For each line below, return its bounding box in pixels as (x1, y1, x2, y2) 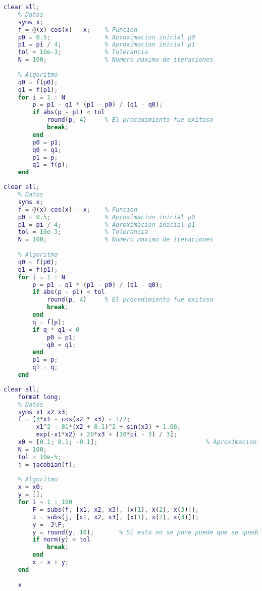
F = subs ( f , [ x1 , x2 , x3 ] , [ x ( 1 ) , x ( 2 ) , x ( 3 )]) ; (32, 506, 199, 513)
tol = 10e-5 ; (18, 453, 62, 461)
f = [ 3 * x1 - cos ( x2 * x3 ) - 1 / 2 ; (18, 416, 130, 423)
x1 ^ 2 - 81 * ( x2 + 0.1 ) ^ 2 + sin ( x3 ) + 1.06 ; (36, 423, 181, 431)
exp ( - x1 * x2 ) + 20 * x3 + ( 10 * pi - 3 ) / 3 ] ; (36, 431, 177, 438)
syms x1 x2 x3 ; (18, 408, 69, 416)
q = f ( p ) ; (32, 318, 65, 326)
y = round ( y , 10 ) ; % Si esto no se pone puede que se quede (32, 528, 260, 536)
